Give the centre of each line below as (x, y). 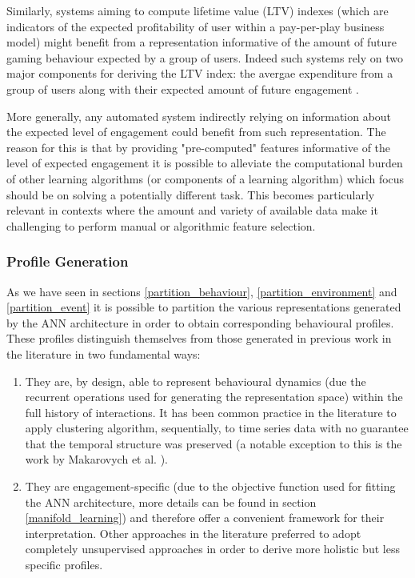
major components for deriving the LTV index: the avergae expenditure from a (200, 73)
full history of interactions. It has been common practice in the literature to (211, 412)
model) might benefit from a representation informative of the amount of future (202, 42)
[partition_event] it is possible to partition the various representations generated (204, 307)
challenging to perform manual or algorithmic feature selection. (161, 225)
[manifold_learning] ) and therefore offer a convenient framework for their (205, 518)
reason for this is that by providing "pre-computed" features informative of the (199, 147)
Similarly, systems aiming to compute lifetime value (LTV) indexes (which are (198, 10)
